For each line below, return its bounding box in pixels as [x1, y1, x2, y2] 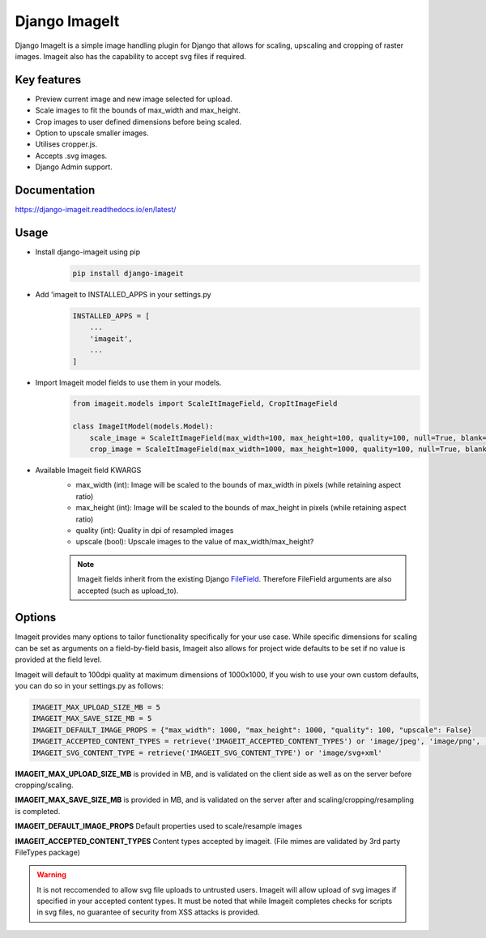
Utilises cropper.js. [35, 139, 98, 149]
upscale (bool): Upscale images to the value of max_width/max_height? [75, 537, 314, 547]
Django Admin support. [35, 162, 113, 172]
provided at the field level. [15, 654, 102, 664]
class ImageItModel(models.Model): [72, 422, 214, 431]
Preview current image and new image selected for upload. [35, 94, 232, 104]
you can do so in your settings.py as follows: [15, 681, 164, 691]
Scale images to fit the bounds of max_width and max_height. [35, 105, 241, 115]
